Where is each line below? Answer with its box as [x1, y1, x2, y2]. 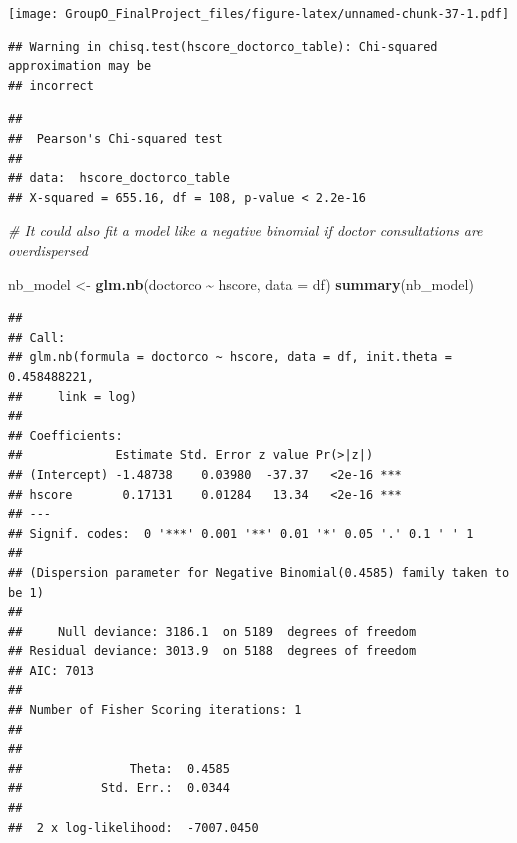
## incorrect [8, 78, 94, 93]
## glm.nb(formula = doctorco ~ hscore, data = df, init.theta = [8, 350, 452, 365]
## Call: [8, 330, 66, 345]
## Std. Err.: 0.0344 [8, 781, 230, 796]
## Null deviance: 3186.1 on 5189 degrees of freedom [8, 624, 417, 639]
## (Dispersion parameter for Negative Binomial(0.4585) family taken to [8, 565, 510, 580]
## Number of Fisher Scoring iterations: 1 [8, 703, 302, 718]
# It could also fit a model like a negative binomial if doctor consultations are [8, 220, 483, 241]
